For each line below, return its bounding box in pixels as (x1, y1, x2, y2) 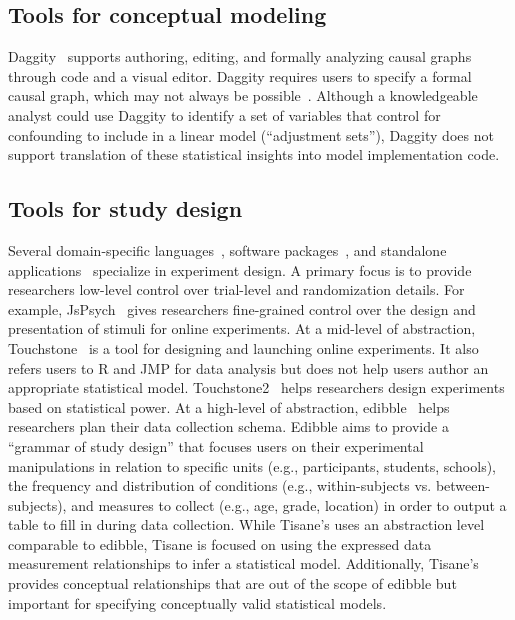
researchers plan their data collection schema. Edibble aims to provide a (8, 416, 449, 437)
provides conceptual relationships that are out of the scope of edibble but (8, 573, 457, 594)
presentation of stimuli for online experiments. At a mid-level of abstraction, (8, 318, 476, 339)
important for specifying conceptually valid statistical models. (8, 592, 387, 613)
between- (435, 475, 490, 496)
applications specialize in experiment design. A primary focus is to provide (8, 259, 472, 280)
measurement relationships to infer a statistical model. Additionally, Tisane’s (8, 553, 479, 574)
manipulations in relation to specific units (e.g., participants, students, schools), (8, 455, 497, 476)
